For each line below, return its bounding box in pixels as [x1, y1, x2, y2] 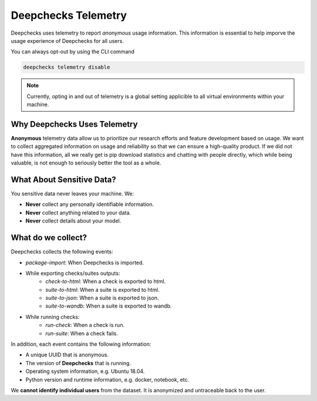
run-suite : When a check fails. [45, 329, 119, 337]
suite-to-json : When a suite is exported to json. [45, 294, 159, 302]
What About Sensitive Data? [11, 174, 117, 184]
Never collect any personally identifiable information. [25, 201, 154, 208]
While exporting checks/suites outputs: [25, 269, 120, 277]
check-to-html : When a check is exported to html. [45, 278, 166, 285]
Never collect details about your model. [25, 217, 122, 224]
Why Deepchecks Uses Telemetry [11, 119, 138, 129]
